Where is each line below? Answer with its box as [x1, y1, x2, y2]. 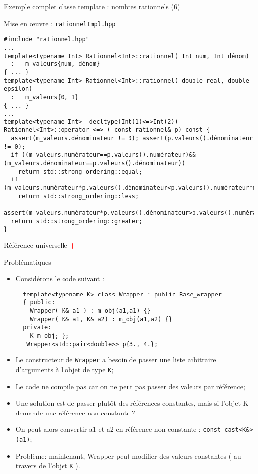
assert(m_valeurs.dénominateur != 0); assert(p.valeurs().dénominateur [11, 135, 253, 142]
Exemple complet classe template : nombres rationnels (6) [4, 1, 180, 11]
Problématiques [4, 256, 51, 267]
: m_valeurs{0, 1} [11, 93, 79, 101]
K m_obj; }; [30, 332, 69, 340]
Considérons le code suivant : [15, 273, 104, 284]
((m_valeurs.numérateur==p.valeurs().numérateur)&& [21, 151, 196, 159]
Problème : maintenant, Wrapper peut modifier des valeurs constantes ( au [15, 450, 241, 461]
